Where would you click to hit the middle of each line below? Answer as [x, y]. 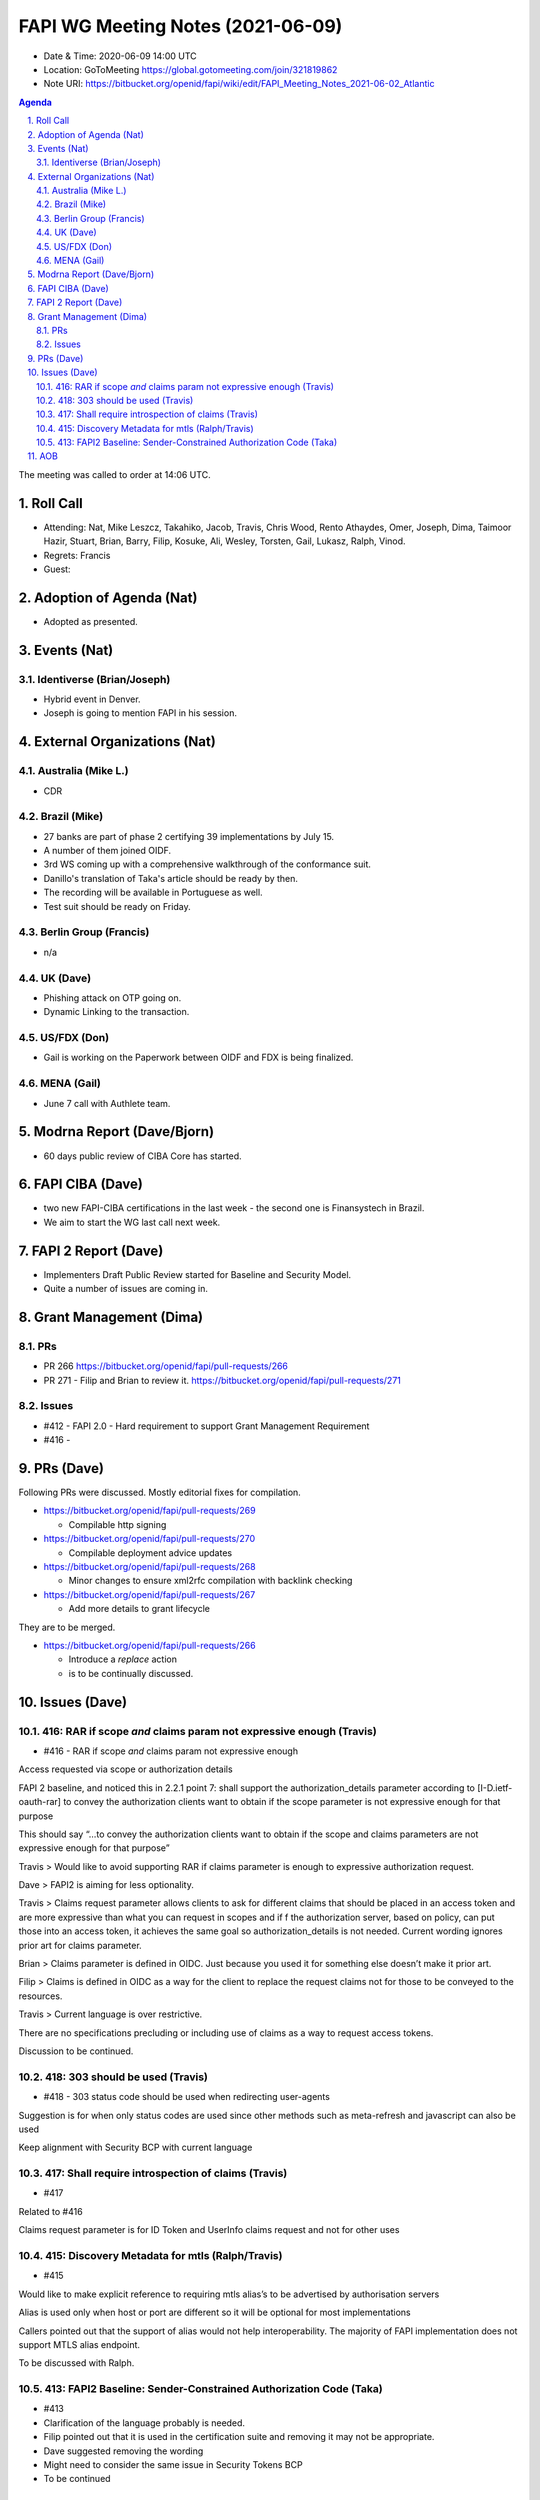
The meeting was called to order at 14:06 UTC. [114, 474]
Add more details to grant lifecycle [139, 1609]
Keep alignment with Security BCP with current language [135, 2147]
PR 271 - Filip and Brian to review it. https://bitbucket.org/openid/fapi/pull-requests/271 [222, 1380]
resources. [40, 1996]
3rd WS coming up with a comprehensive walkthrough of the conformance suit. [207, 864]
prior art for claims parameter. [80, 1945]
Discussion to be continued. [76, 2051]
